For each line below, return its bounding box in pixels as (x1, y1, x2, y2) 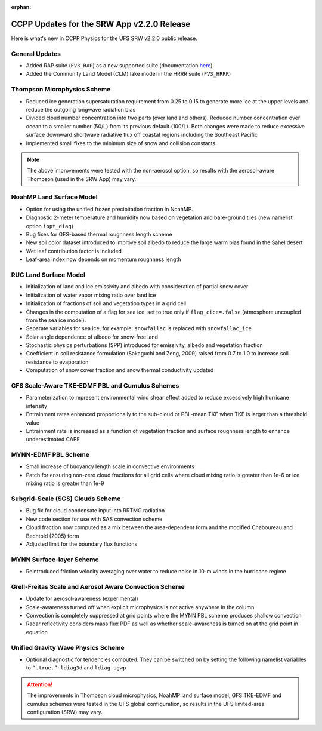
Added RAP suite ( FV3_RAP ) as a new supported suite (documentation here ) (26, 62, 213, 69)
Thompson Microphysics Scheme (11, 85, 111, 94)
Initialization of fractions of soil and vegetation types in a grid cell (26, 300, 187, 307)
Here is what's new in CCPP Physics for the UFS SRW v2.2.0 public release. (11, 35, 198, 42)
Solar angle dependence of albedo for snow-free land (26, 333, 158, 340)
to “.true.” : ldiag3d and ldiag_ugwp (26, 664, 126, 671)
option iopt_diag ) (26, 222, 74, 229)
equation (26, 628, 48, 635)
